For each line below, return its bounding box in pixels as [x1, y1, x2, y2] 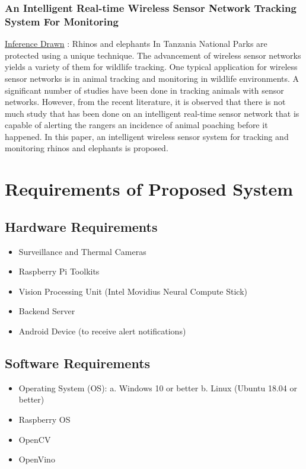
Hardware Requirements [5, 217, 158, 235]
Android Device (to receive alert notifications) [18, 325, 186, 337]
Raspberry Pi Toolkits [18, 265, 100, 277]
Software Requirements [5, 354, 151, 372]
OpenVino [18, 453, 55, 465]
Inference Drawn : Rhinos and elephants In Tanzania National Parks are [5, 37, 267, 50]
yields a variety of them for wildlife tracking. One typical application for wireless [5, 60, 298, 73]
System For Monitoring [5, 14, 119, 28]
